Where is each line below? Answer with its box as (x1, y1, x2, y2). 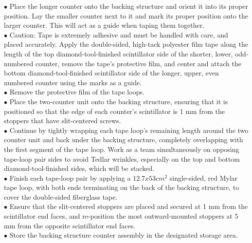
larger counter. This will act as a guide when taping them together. (4, 20, 205, 30)
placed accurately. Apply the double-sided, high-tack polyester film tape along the (4, 39, 248, 49)
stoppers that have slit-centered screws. (4, 115, 121, 126)
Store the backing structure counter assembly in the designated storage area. (9, 230, 238, 240)
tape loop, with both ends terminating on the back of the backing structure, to (4, 182, 239, 192)
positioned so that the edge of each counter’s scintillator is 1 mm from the (4, 106, 225, 116)
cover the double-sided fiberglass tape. (4, 191, 118, 202)
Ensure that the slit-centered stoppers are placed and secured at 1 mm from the (9, 201, 248, 211)
